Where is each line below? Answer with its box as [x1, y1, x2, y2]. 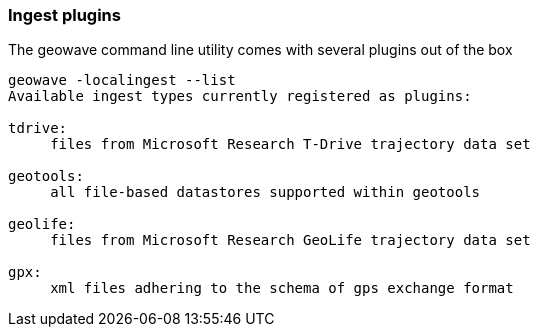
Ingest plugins [8, 5, 121, 25]
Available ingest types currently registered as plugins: [8, 88, 472, 105]
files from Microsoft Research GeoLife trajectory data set [50, 232, 531, 249]
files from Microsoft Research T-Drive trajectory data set [50, 136, 531, 153]
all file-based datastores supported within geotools [50, 184, 481, 201]
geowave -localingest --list [8, 72, 236, 89]
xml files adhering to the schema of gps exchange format [50, 280, 514, 297]
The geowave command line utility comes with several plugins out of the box [8, 41, 513, 59]
